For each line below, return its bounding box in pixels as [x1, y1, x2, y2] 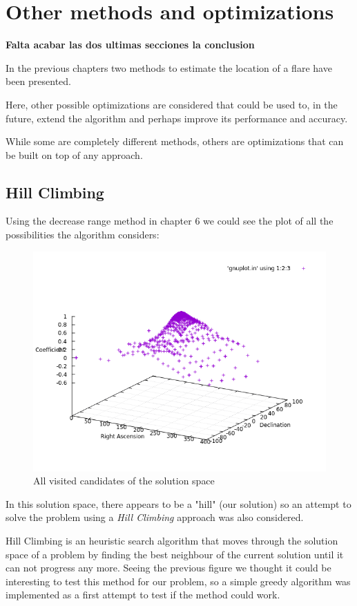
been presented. [6, 74, 72, 88]
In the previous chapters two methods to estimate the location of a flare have [6, 60, 332, 75]
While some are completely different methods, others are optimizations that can [6, 134, 344, 149]
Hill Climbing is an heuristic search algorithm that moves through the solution [6, 533, 338, 548]
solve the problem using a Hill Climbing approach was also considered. [6, 510, 304, 524]
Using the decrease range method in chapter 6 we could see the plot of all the [6, 214, 334, 228]
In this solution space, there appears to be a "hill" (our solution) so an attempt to [6, 496, 351, 511]
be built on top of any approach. [6, 147, 143, 162]
